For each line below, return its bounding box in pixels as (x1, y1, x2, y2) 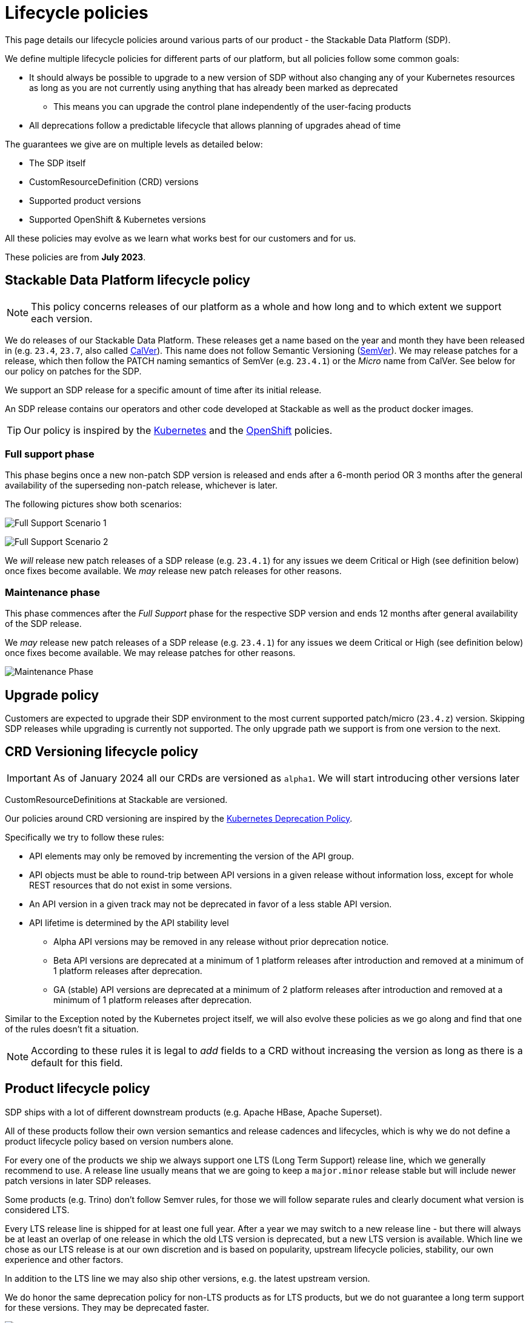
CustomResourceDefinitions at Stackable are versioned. (5, 794, 228, 805)
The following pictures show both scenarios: (5, 499, 182, 510)
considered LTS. (5, 1204, 70, 1215)
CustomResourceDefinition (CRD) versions (29, 176, 199, 187)
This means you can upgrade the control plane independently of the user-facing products (53, 101, 411, 112)
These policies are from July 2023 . (5, 251, 146, 262)
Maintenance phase (5, 586, 100, 598)
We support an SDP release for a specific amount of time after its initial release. (5, 384, 322, 395)
